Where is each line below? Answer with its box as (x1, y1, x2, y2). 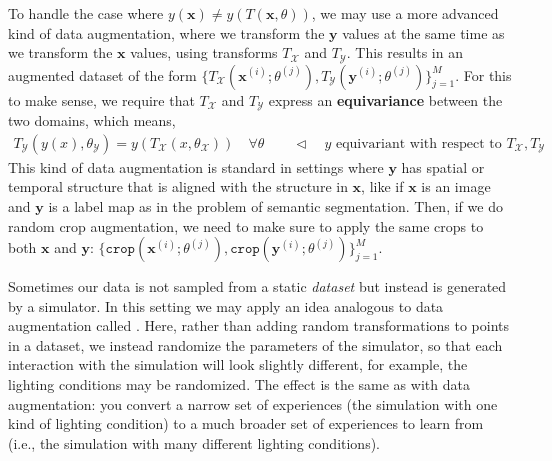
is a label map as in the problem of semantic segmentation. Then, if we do (48, 195, 503, 216)
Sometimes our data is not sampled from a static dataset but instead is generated (8, 276, 507, 297)
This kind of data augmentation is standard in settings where (8, 156, 384, 177)
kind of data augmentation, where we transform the (8, 22, 325, 43)
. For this (455, 64, 512, 85)
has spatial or (401, 156, 485, 177)
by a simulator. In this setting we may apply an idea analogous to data (8, 295, 444, 316)
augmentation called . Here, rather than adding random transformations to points (8, 315, 510, 336)
